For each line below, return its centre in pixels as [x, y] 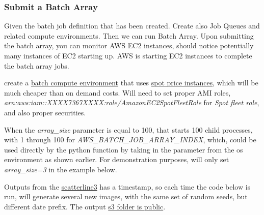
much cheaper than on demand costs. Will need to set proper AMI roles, [117, 92]
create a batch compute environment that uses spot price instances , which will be [131, 83]
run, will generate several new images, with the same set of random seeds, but [126, 196]
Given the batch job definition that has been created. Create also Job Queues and [132, 26]
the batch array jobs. [37, 65]
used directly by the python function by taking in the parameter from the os [124, 149]
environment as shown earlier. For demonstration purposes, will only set [117, 159]
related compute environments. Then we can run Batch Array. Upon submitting [129, 35]
